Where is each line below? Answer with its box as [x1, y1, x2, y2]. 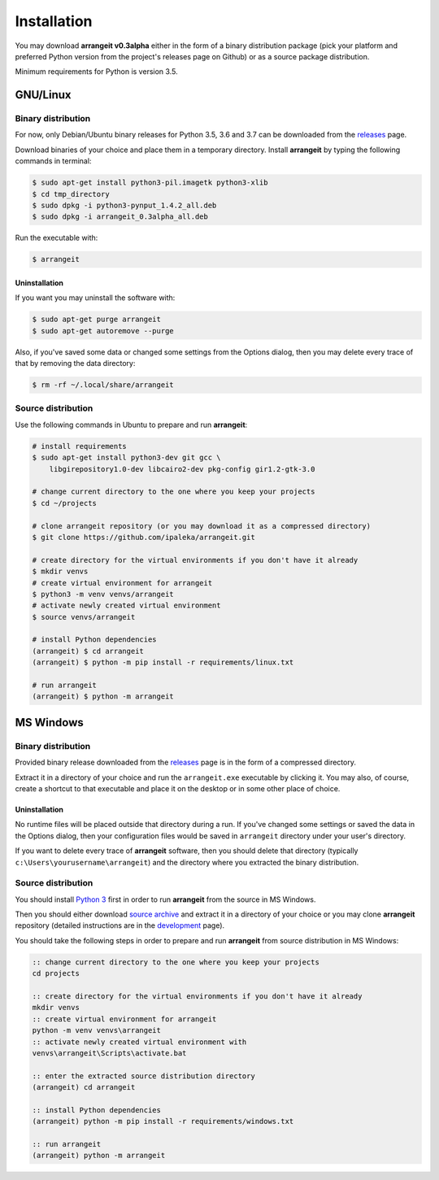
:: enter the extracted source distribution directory [32, 1071, 255, 1081]
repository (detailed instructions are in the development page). [15, 921, 225, 930]
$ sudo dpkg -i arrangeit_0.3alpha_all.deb [32, 212, 209, 221]
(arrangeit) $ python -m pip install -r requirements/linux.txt [32, 658, 294, 667]
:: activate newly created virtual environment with [32, 1037, 247, 1047]
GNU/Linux [15, 88, 72, 102]
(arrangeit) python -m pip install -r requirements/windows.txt [32, 1117, 294, 1126]
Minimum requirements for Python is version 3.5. [15, 67, 178, 76]
